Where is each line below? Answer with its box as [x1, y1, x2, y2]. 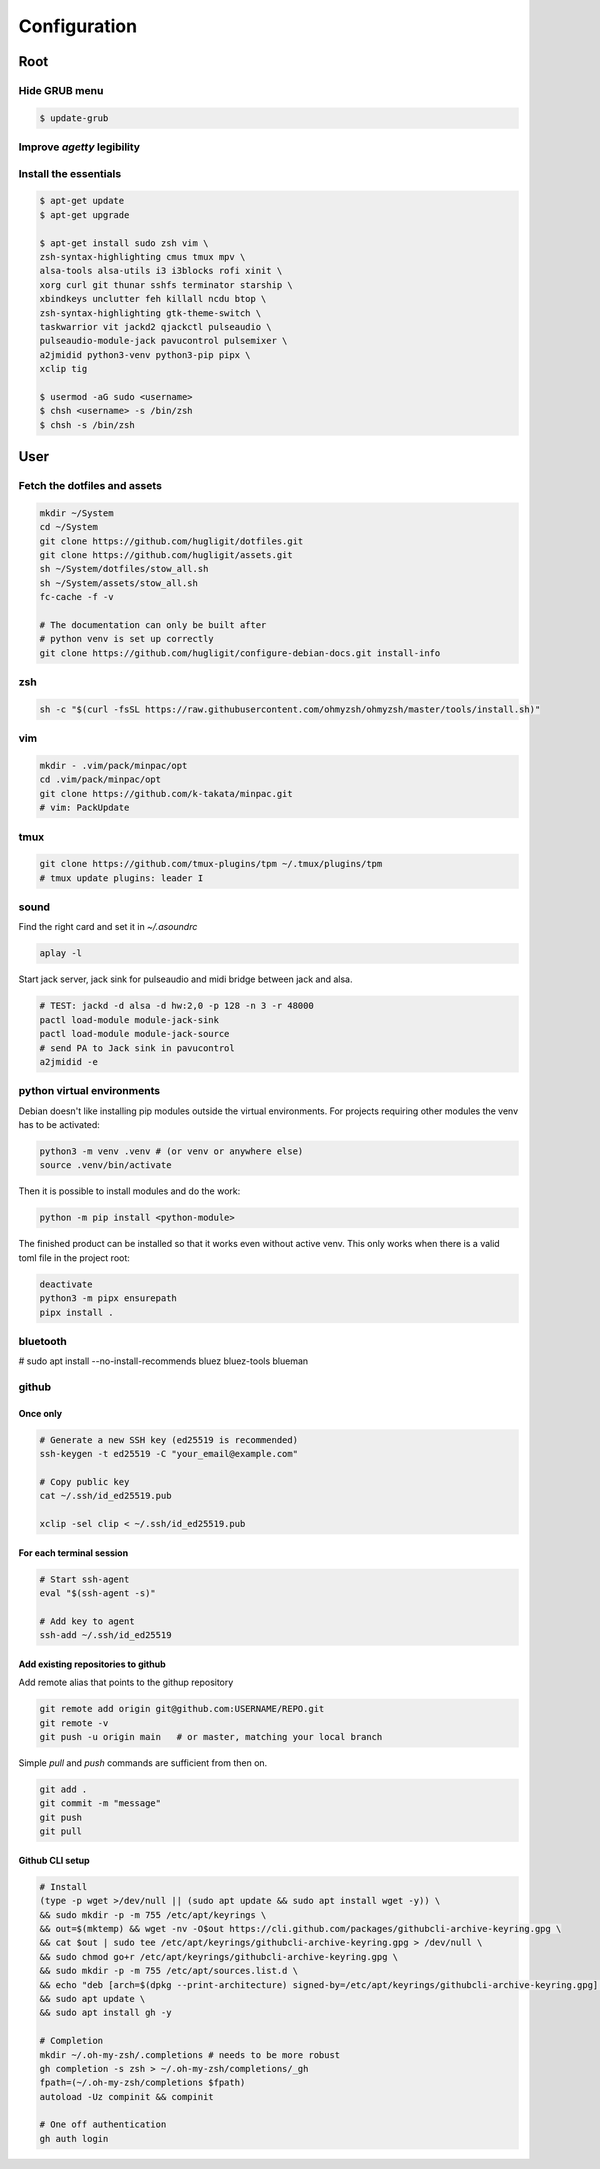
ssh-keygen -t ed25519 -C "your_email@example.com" [39, 1448, 299, 1460]
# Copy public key [39, 1476, 130, 1488]
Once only [18, 1407, 63, 1419]
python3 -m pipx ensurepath [39, 1293, 177, 1304]
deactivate [39, 1278, 93, 1290]
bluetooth [18, 1334, 67, 1348]
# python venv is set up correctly [39, 633, 214, 645]
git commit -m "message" [39, 1798, 162, 1809]
